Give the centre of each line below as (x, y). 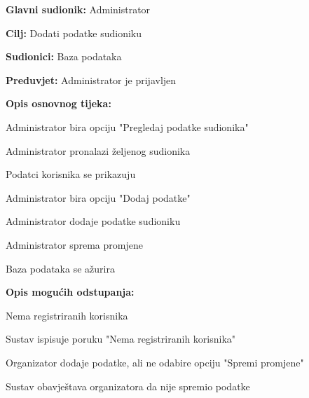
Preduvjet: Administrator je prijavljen (91, 80)
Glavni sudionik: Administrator (78, 9)
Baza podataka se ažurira (60, 268)
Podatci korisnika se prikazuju (71, 174)
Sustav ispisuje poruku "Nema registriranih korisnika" (121, 339)
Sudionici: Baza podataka (64, 56)
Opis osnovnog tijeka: (59, 103)
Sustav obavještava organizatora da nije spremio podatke (128, 386)
